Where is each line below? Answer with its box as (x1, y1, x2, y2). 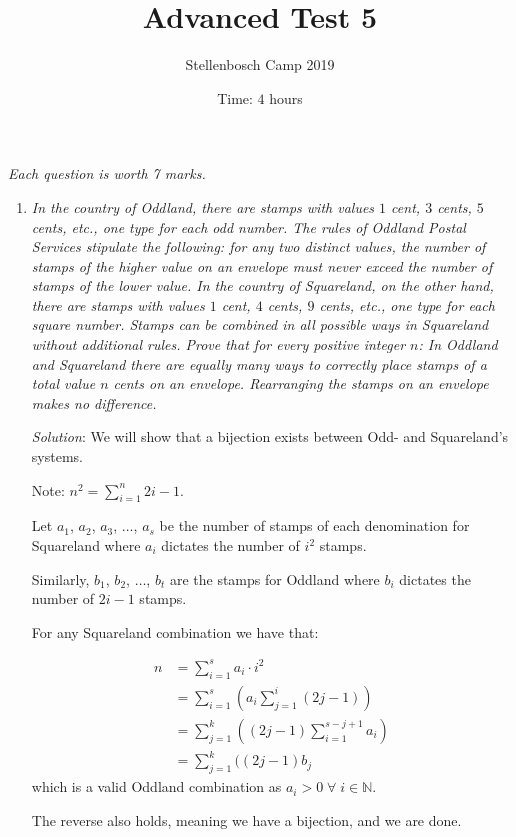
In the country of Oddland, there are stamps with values (31, 196, 375, 217)
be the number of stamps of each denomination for (159, 515, 470, 536)
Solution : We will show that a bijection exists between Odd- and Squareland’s (31, 426, 509, 447)
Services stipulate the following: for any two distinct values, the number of (31, 236, 486, 257)
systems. (31, 446, 83, 467)
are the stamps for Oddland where (169, 568, 380, 589)
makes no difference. (31, 392, 157, 413)
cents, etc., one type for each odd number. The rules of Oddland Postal (31, 216, 466, 237)
